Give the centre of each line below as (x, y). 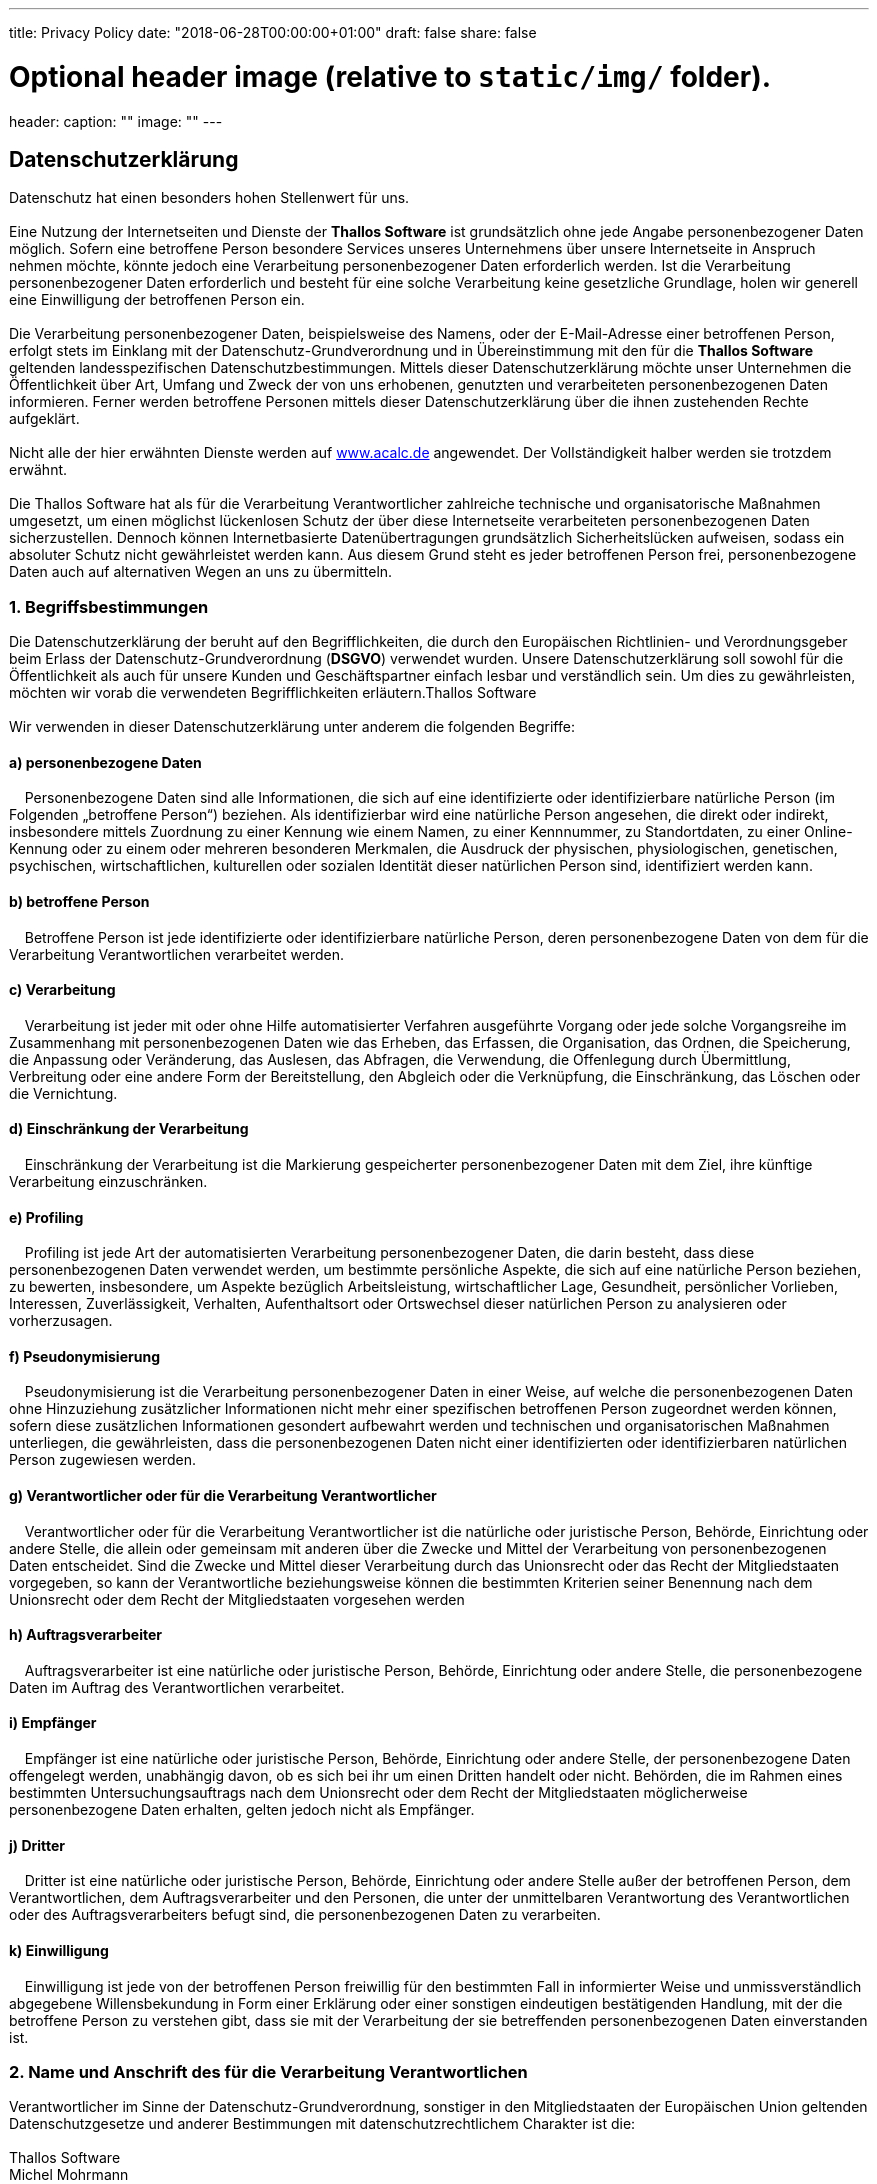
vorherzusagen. (61, 1321)
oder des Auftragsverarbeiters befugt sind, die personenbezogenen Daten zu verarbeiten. (305, 1915)
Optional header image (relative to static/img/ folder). (390, 76)
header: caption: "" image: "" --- (116, 121)
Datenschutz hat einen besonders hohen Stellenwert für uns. (209, 198)
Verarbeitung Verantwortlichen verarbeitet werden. (176, 954)
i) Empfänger (53, 1723)
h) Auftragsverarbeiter (85, 1635)
